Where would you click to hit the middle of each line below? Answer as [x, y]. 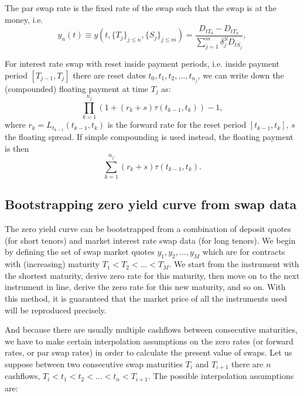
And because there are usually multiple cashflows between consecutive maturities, [151, 330]
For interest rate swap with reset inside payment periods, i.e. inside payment [142, 64]
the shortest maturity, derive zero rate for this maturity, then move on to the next [152, 275]
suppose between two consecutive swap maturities [94, 363]
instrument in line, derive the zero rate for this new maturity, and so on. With [145, 287]
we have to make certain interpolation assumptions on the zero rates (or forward [149, 341]
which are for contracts [244, 252]
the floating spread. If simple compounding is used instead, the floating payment [149, 136]
